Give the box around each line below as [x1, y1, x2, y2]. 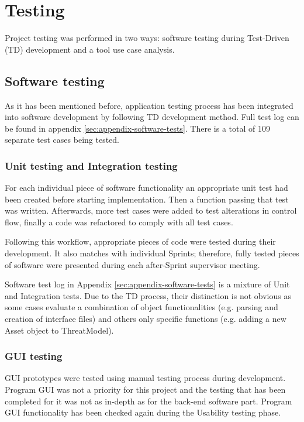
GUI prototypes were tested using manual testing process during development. [5, 372, 286, 384]
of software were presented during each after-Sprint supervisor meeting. [5, 258, 260, 270]
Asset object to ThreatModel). [5, 324, 114, 336]
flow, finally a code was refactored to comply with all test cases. [5, 215, 233, 228]
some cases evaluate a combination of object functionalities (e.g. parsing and [5, 301, 278, 313]
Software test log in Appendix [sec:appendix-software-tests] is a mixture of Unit [5, 278, 290, 290]
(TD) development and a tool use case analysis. [5, 43, 175, 55]
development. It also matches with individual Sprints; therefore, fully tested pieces [5, 247, 299, 259]
